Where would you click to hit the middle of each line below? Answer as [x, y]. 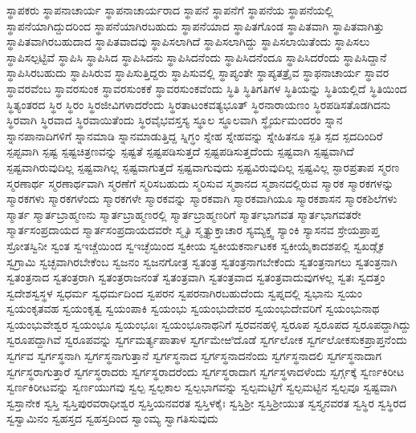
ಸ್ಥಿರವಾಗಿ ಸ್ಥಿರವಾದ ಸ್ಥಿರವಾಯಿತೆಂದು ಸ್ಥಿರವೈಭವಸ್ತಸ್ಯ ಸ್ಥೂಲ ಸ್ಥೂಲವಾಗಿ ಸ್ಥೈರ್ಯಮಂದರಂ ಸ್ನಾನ [175, 120]
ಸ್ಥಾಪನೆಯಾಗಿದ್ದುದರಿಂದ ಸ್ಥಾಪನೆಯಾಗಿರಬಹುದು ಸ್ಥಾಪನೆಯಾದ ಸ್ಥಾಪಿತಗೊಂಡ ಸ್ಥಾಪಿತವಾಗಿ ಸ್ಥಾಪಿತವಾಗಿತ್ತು [196, 25]
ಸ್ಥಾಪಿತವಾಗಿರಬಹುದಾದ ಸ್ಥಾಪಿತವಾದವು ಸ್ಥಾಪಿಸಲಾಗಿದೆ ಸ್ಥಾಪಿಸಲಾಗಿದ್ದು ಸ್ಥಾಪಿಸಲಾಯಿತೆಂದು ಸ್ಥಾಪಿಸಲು [188, 41]
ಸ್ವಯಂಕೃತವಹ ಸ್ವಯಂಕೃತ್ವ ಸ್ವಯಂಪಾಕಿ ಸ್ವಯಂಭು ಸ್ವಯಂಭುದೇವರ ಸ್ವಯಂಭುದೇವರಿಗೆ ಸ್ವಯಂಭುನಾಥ [193, 308]
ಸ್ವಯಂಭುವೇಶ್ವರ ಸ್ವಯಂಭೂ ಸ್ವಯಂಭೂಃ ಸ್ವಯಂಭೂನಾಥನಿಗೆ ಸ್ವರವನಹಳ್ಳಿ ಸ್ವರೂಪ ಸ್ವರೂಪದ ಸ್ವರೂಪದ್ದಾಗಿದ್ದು [209, 324]
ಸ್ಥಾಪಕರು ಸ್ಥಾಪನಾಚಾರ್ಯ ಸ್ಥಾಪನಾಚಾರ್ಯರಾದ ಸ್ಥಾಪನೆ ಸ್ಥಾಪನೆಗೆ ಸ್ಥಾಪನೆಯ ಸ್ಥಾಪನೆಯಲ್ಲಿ [170, 10]
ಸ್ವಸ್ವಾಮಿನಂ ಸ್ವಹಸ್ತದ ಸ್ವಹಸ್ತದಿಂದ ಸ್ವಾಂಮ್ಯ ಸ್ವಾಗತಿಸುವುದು [112, 418]
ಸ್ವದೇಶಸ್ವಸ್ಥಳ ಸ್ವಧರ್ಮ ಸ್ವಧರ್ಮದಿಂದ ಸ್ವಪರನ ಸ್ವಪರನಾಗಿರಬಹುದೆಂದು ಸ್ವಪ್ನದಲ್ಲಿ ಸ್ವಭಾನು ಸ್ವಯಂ [185, 292]
